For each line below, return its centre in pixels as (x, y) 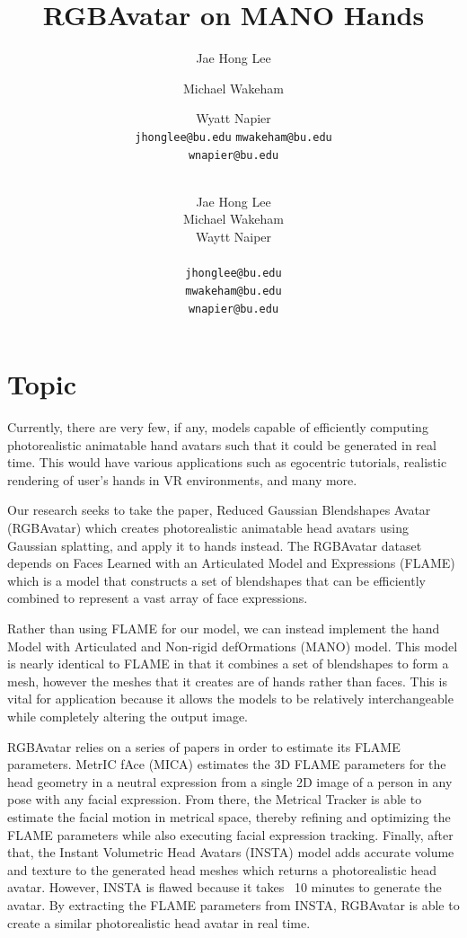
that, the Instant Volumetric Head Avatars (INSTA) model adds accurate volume (231, 852)
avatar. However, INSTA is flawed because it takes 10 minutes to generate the (225, 887)
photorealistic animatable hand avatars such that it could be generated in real (222, 444)
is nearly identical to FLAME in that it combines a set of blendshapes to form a (228, 664)
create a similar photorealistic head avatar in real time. (159, 922)
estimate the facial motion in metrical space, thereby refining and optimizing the (229, 816)
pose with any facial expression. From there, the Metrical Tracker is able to (215, 799)
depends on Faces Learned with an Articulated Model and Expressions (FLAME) (231, 563)
